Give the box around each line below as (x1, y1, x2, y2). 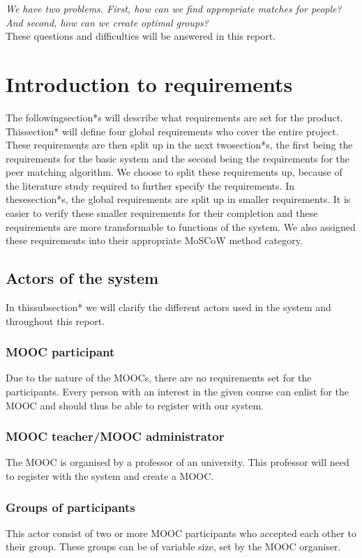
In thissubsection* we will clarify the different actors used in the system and (6, 300, 331, 315)
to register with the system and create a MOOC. (6, 469, 214, 483)
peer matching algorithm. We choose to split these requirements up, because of (6, 165, 342, 179)
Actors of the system (6, 267, 159, 289)
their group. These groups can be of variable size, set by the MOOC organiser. (6, 539, 341, 554)
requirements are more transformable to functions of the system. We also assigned (6, 219, 356, 234)
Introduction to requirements (6, 69, 293, 98)
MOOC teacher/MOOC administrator (6, 428, 225, 445)
